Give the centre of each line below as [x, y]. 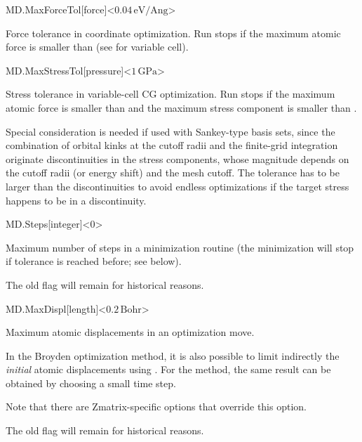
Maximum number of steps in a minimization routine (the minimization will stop [180, 247]
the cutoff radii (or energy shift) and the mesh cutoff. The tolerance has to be [173, 173]
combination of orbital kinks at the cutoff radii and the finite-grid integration [172, 145]
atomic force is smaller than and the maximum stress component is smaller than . [181, 107]
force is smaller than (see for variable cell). [97, 47]
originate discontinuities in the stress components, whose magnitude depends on [177, 158]
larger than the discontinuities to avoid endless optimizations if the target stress [177, 186]
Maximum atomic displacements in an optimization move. [130, 332]
